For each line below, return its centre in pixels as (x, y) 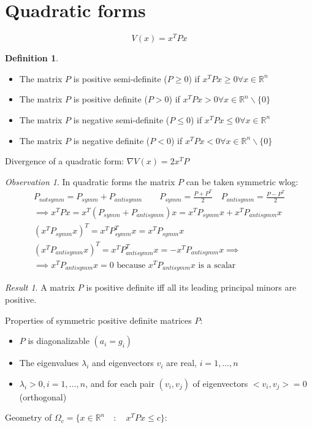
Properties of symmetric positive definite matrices (98, 320)
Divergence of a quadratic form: (64, 161)
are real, (181, 363)
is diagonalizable (59, 341)
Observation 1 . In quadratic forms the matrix (90, 181)
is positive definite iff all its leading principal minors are (191, 287)
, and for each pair (120, 383)
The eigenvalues (49, 363)
